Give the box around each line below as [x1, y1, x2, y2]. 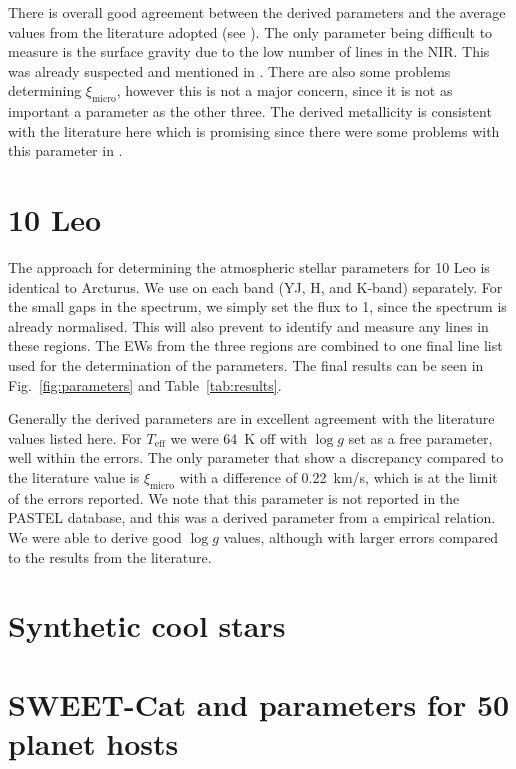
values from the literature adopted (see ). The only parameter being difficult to [8, 21, 493, 42]
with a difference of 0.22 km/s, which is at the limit [179, 467, 498, 488]
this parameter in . [8, 140, 123, 161]
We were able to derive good [8, 527, 182, 547]
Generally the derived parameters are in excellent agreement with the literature [8, 408, 495, 429]
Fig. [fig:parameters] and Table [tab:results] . [8, 374, 282, 395]
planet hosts [8, 722, 179, 763]
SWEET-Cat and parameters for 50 [8, 683, 510, 724]
